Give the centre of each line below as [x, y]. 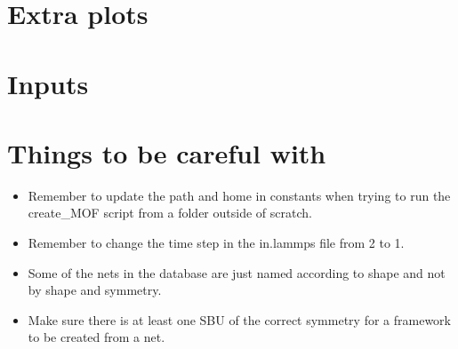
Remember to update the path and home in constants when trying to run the [239, 195]
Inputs [48, 83]
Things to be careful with [167, 152]
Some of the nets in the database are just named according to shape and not [237, 272]
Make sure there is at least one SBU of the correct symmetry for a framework [239, 319]
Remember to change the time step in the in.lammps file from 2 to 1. [216, 243]
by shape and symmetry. [95, 290]
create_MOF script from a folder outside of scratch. [170, 213]
